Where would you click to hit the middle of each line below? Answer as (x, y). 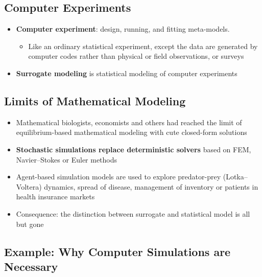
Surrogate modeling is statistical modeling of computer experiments (127, 73)
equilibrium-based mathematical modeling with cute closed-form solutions (132, 132)
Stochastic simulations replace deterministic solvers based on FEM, (134, 149)
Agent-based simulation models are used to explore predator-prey (118, 177)
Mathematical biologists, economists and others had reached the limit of (129, 122)
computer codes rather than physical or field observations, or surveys (136, 56)
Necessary (31, 266)
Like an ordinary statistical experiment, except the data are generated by (143, 46)
